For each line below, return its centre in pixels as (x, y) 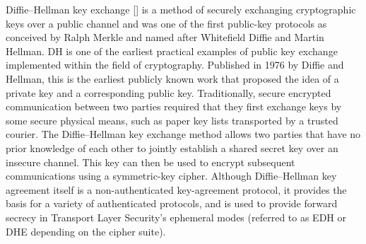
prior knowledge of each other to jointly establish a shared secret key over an (172, 147)
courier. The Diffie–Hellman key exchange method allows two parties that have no (183, 134)
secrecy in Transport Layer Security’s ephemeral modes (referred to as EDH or (176, 217)
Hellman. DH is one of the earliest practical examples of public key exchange (172, 51)
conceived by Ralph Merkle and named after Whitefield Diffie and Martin (165, 37)
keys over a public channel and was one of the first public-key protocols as (166, 23)
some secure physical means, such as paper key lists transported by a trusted (172, 120)
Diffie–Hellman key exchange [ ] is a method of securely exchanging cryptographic (181, 9)
